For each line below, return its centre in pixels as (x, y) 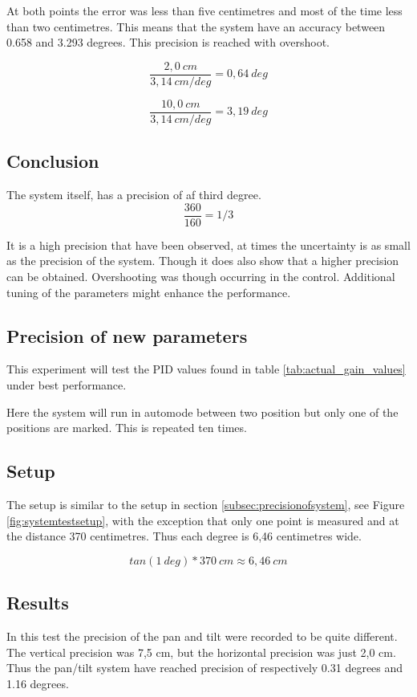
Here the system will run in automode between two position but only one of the (202, 412)
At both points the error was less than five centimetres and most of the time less (204, 10)
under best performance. (67, 384)
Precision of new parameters (127, 335)
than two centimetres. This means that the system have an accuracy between (196, 26)
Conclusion (53, 161)
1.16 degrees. (38, 683)
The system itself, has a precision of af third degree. (134, 195)
